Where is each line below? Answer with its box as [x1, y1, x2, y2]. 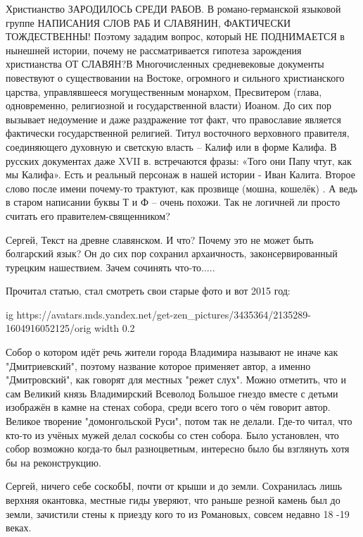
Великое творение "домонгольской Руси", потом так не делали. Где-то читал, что [6, 414, 352, 428]
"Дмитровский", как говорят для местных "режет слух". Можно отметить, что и [6, 372, 346, 387]
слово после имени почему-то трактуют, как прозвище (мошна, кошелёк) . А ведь [6, 180, 357, 195]
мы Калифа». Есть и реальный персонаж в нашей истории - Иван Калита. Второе [6, 167, 355, 182]
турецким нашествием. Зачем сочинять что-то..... [6, 259, 215, 274]
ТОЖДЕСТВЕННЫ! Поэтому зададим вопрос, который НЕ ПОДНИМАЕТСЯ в [6, 29, 345, 44]
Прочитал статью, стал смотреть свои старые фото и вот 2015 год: [6, 283, 291, 298]
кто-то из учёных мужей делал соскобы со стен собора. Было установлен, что [6, 427, 339, 442]
